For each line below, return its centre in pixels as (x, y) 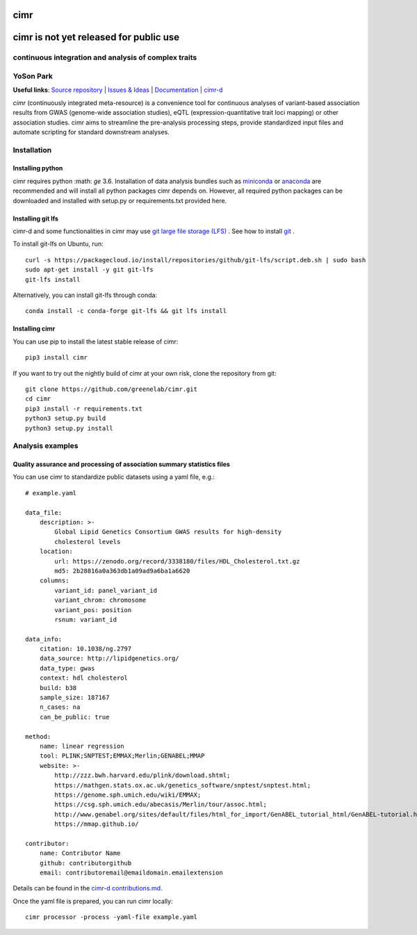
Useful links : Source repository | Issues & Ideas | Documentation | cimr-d (118, 90)
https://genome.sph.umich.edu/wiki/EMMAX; (128, 794)
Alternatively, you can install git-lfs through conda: (85, 295)
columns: (54, 581)
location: (56, 552)
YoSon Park (33, 76)
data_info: (44, 639)
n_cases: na (60, 707)
